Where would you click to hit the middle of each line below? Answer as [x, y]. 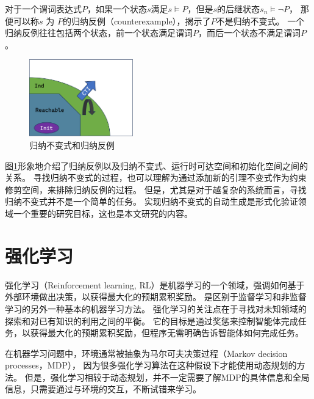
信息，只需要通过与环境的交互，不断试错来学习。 [103, 389]
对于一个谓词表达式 [43, 9]
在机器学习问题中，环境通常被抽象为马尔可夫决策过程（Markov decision [146, 353]
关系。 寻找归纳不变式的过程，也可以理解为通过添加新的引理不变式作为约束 [156, 178]
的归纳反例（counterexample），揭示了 [137, 20]
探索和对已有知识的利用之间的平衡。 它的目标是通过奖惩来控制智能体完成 [152, 320]
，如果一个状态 [117, 9]
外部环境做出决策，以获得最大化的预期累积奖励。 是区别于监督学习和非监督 [156, 297]
